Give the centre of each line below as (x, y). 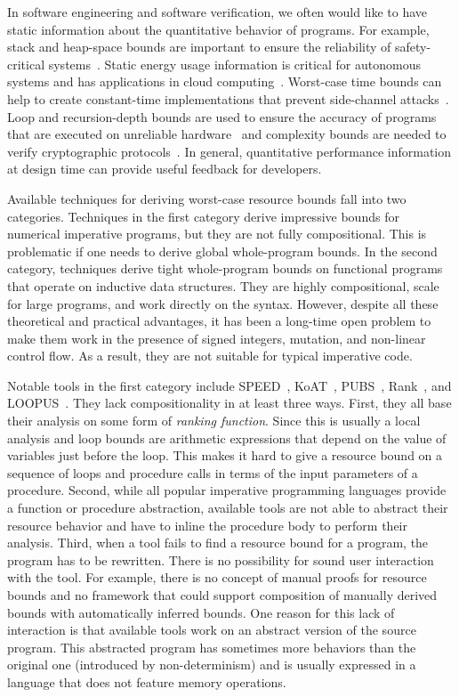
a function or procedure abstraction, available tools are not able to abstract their (228, 508)
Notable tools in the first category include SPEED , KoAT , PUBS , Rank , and (229, 385)
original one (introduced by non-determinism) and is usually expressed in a (212, 665)
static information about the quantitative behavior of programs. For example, (218, 29)
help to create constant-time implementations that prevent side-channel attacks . (228, 98)
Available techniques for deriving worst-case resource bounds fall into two (207, 198)
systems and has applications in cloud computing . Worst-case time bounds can (225, 81)
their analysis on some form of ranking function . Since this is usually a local (214, 421)
